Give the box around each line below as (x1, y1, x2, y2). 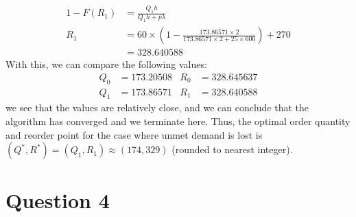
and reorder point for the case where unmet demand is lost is (5, 127, 263, 141)
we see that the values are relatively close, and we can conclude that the (5, 100, 309, 115)
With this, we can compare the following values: (5, 57, 207, 71)
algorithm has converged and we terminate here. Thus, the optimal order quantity (5, 113, 351, 128)
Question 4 (5, 186, 110, 214)
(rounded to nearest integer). (171, 142, 293, 157)
